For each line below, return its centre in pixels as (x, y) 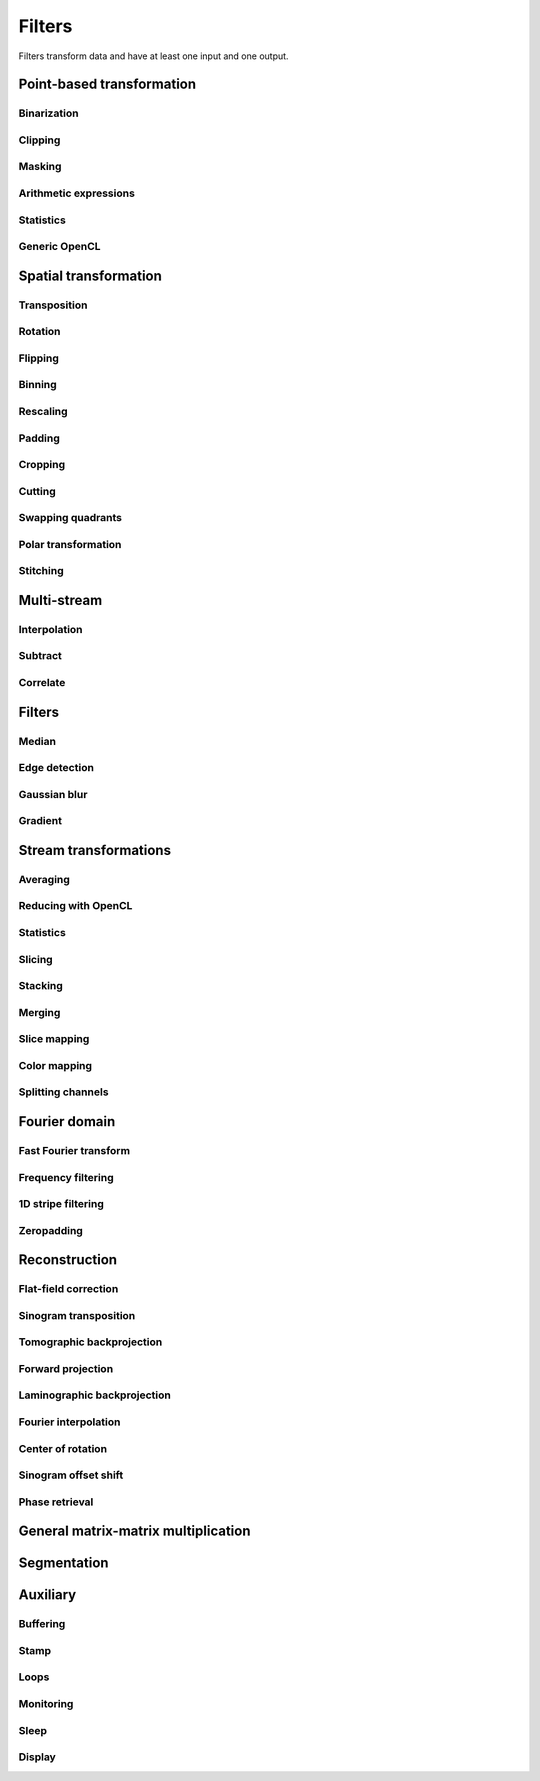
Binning (37, 385)
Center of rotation (63, 1448)
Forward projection (66, 1368)
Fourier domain (67, 1121)
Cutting (37, 491)
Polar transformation (70, 544)
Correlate (42, 683)
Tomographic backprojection (90, 1342)
